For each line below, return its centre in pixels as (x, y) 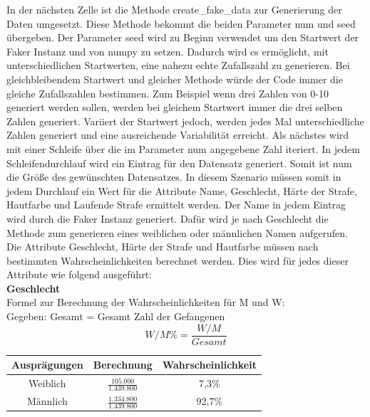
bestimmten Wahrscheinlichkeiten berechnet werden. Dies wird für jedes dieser (178, 260)
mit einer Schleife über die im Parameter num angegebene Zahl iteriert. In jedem (183, 148)
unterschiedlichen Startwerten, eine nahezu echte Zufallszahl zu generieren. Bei (178, 65)
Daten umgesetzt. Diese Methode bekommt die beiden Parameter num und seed (181, 23)
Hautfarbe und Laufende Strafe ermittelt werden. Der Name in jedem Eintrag (176, 205)
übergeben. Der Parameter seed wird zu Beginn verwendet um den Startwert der (183, 37)
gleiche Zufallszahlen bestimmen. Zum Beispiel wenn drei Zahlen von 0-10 (168, 93)
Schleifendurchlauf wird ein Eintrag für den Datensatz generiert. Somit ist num (179, 163)
